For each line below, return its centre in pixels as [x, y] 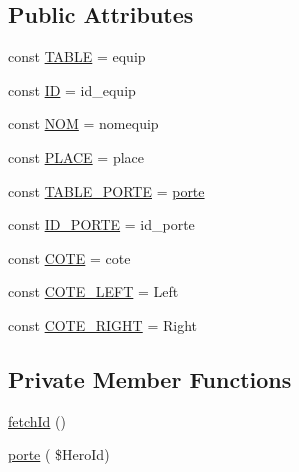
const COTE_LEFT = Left [93, 291]
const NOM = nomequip [83, 123]
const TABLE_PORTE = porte [106, 190]
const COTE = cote [69, 257]
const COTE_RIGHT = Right [102, 324]
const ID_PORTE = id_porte [101, 224]
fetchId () [37, 420]
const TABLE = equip [77, 56]
